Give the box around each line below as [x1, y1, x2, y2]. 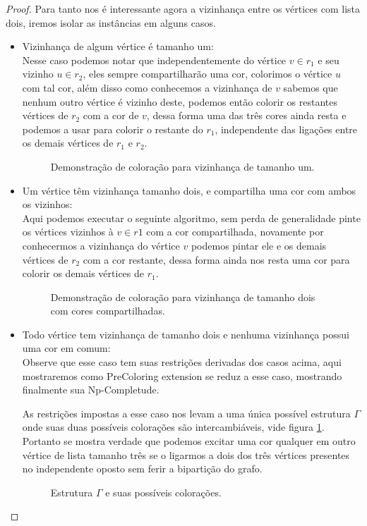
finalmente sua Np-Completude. [22, 382, 160, 397]
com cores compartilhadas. [50, 303, 165, 318]
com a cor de [83, 108, 139, 123]
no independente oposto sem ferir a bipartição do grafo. [22, 461, 263, 476]
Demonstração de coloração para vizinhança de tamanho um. [50, 159, 315, 173]
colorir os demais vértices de [22, 266, 144, 281]
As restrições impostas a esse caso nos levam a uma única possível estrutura [22, 405, 351, 420]
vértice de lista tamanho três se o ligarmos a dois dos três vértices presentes [22, 447, 350, 462]
